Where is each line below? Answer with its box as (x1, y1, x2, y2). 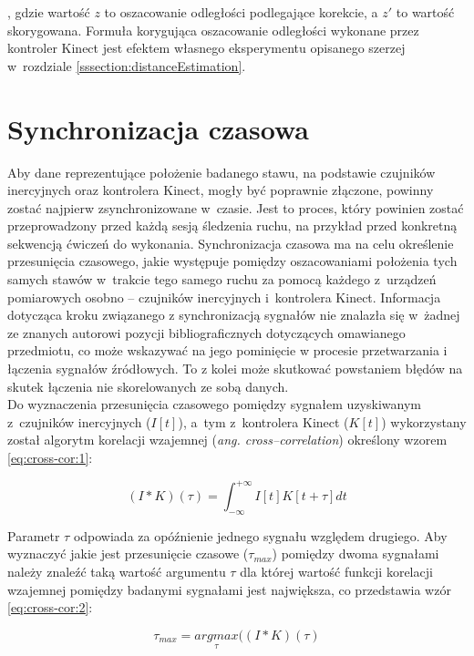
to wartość (396, 3, 455, 21)
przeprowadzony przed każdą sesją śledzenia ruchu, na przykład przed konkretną (7, 216, 458, 235)
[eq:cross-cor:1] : (7, 448, 93, 466)
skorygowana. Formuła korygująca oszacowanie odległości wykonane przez (7, 20, 419, 39)
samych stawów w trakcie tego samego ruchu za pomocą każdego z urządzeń (7, 270, 437, 289)
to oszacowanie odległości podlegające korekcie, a (104, 3, 378, 21)
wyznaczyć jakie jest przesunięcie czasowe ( (7, 544, 249, 563)
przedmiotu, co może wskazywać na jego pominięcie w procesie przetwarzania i (7, 341, 448, 360)
